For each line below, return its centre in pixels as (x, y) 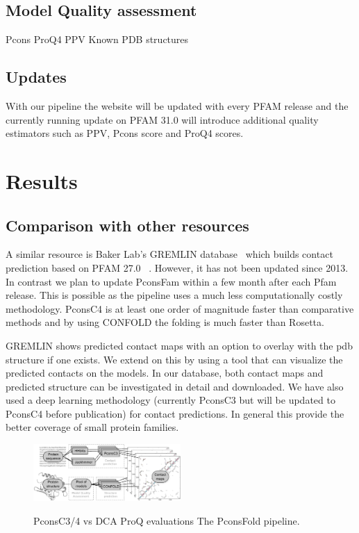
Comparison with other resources (127, 225)
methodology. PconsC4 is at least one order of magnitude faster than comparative (180, 308)
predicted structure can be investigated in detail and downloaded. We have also (175, 386)
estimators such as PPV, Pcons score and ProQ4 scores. (125, 133)
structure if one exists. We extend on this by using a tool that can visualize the (174, 359)
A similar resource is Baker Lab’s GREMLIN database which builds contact (169, 254)
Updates (36, 77)
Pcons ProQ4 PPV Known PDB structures (97, 39)
